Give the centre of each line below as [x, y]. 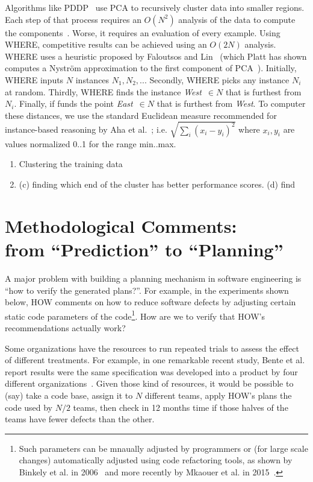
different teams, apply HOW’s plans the [218, 395]
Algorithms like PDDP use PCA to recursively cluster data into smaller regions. [155, 7]
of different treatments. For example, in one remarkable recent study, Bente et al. [155, 360]
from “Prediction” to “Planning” [144, 249]
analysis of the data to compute [237, 19]
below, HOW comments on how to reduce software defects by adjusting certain [150, 302]
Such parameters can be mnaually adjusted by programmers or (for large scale [163, 448]
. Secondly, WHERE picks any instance [217, 79]
